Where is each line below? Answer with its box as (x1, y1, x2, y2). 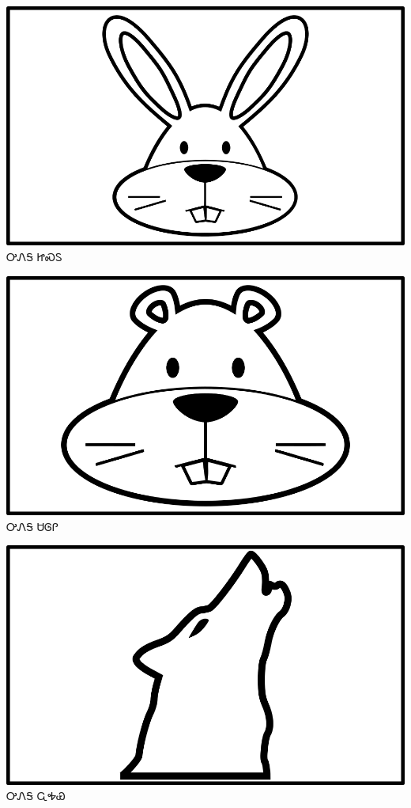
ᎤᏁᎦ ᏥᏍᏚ (6, 248, 62, 264)
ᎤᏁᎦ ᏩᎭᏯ (6, 787, 66, 804)
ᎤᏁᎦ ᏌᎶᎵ (6, 518, 58, 534)
